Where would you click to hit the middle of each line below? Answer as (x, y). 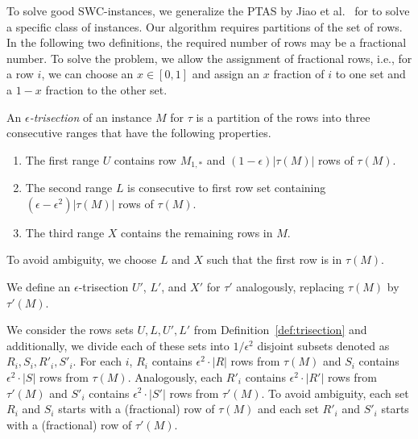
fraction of (299, 74)
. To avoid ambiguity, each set (335, 393)
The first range (62, 159)
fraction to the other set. (106, 89)
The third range (65, 232)
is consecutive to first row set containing (227, 188)
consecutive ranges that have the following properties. (139, 133)
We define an (39, 286)
